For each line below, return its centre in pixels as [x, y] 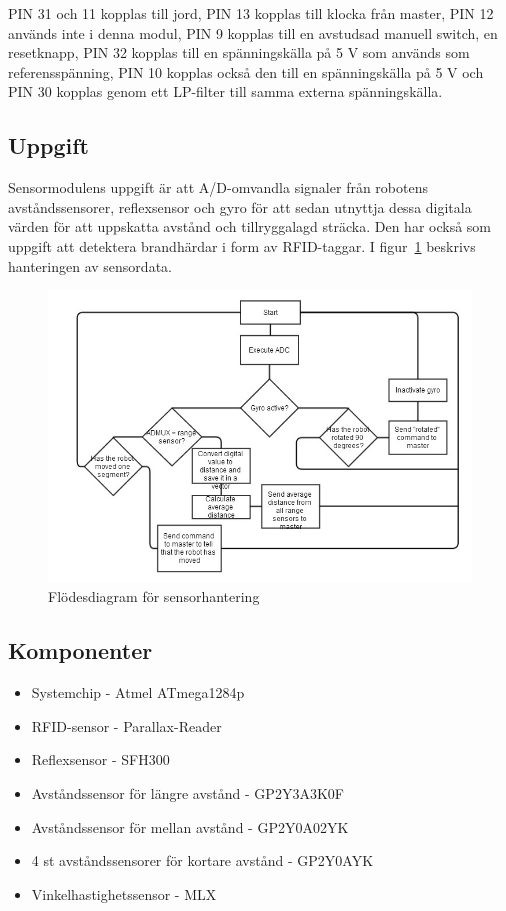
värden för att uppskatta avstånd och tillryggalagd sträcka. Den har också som [250, 226]
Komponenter [80, 650]
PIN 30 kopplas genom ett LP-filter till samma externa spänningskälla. [225, 91]
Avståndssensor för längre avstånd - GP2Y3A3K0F [187, 793]
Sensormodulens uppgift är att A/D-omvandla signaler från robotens [218, 187]
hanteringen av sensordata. [90, 265]
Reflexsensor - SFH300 [100, 759]
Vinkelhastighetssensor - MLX [124, 893]
